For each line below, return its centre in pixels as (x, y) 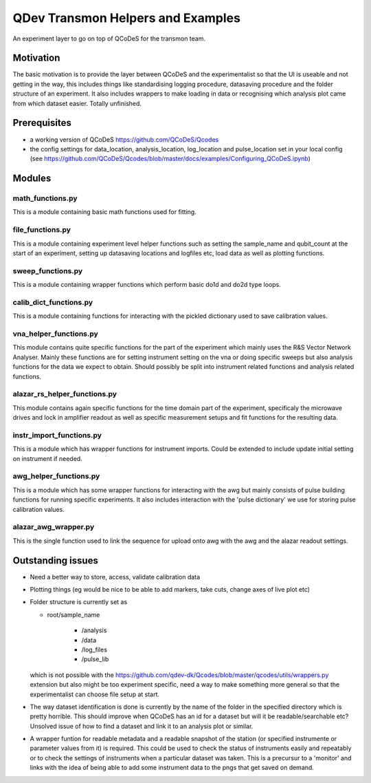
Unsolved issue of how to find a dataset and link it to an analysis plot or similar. (142, 726)
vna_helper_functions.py (56, 334)
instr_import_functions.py (57, 435)
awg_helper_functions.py (56, 476)
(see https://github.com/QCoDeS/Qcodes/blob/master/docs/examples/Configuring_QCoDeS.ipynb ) (170, 159)
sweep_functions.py (48, 270)
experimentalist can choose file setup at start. (95, 694)
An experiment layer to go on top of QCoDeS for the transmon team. (109, 39)
